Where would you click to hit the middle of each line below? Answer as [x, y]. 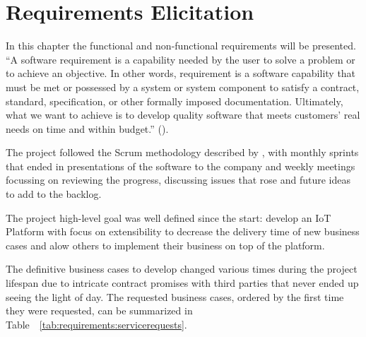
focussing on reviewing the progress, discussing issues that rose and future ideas [178, 180]
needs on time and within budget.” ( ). [87, 128]
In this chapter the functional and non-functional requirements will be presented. [181, 46]
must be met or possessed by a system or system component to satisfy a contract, [183, 87]
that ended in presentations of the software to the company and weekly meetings [181, 166]
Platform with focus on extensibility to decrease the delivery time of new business [183, 231]
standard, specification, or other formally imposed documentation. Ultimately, [175, 101]
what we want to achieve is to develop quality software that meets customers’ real [183, 115]
